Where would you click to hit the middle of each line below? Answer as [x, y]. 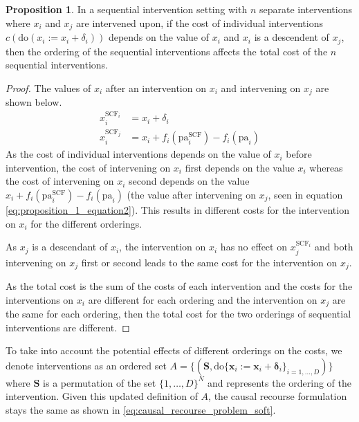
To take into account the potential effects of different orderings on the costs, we [174, 350]
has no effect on [254, 247]
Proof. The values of [48, 88]
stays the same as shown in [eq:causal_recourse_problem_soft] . [141, 409]
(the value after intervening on [191, 194]
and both [334, 247]
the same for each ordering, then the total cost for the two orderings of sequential [178, 314]
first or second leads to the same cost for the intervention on [209, 262]
